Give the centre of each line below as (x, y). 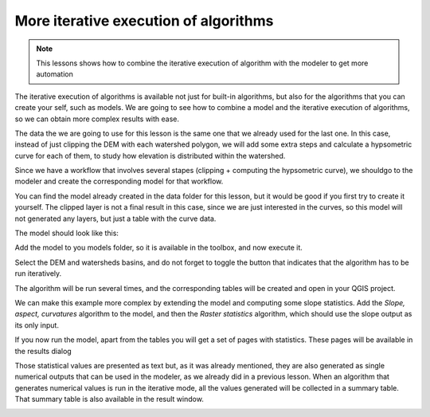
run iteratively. (38, 273)
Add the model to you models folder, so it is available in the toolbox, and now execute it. (158, 248)
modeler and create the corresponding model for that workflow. (119, 181)
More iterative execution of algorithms (144, 21)
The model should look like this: (67, 233)
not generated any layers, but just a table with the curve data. (115, 218)
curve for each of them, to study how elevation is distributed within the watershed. (150, 155)
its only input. (37, 325)
